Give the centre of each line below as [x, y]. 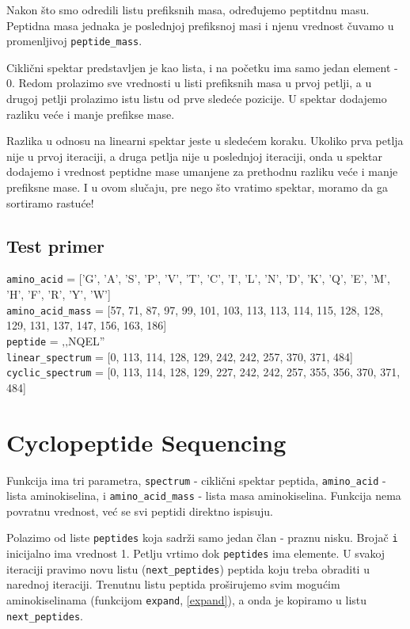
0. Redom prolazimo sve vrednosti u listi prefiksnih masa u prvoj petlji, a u [189, 83]
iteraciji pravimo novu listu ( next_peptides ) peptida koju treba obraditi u [188, 568]
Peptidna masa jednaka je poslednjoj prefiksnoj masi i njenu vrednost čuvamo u [200, 25]
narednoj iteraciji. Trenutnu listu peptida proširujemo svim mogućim [173, 584]
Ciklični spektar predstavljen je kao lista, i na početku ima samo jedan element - [202, 67]
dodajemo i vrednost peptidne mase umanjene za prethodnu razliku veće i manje [202, 172]
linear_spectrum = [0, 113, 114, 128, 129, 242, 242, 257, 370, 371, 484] [180, 356]
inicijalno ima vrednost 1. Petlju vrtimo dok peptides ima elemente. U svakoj [196, 553]
